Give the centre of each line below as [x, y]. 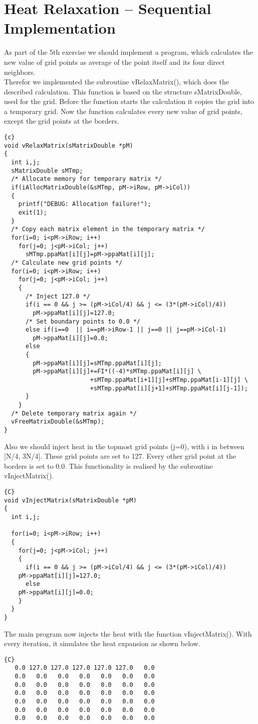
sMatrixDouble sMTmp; [47, 171]
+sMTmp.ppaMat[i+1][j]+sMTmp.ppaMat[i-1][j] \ [169, 380]
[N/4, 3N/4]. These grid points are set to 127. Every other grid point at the [120, 456]
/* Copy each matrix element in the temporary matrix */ [108, 229]
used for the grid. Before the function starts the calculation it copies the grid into [129, 101]
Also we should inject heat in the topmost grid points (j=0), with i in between [124, 446]
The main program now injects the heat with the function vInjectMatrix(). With [128, 633]
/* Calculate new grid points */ [67, 263]
